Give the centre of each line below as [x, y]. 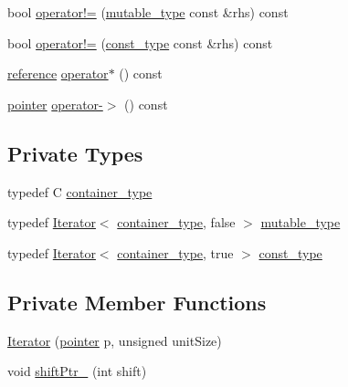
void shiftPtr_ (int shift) [77, 371]
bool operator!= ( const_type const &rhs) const [140, 42]
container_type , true [175, 252]
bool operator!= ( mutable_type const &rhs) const [148, 12]
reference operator [58, 73]
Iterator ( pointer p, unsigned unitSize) [115, 340]
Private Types [75, 153]
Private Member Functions [137, 302]
